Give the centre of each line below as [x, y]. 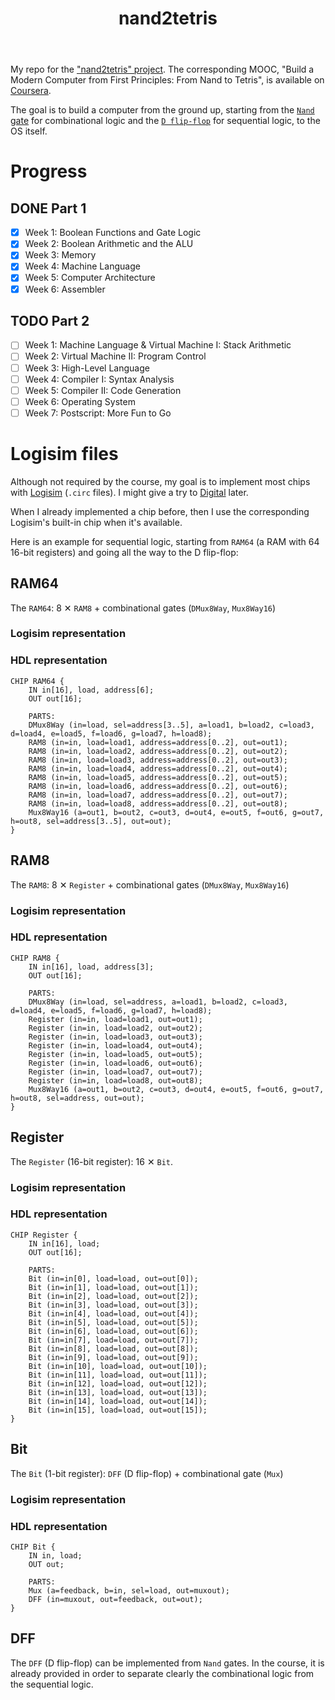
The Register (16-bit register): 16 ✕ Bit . [92, 1161]
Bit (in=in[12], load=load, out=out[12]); [118, 1383]
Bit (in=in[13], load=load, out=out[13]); [118, 1392]
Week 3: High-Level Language [87, 368]
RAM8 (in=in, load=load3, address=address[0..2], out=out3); [158, 760]
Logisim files [64, 454]
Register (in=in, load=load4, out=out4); [115, 1045]
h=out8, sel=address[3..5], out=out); [91, 821]
